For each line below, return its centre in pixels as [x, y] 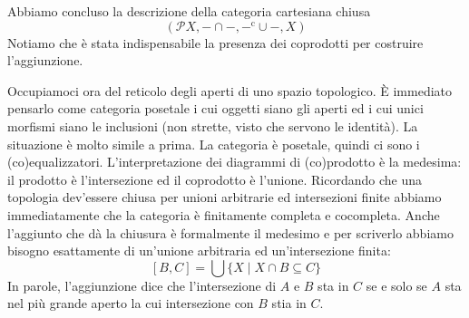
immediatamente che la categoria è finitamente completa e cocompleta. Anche [224, 214]
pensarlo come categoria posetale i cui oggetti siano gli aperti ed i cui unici [215, 108]
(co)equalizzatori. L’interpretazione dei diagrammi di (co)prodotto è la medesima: [234, 162]
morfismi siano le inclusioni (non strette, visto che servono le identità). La [213, 125]
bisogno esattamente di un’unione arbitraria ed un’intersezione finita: [199, 251]
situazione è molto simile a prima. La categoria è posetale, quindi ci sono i [214, 144]
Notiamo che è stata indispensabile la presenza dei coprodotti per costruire [215, 42]
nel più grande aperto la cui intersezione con [131, 303]
